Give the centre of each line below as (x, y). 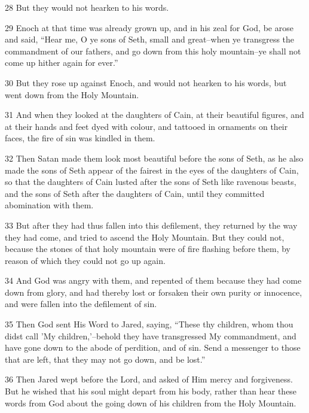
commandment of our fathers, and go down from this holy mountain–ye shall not (153, 51)
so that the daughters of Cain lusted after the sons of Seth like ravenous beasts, (151, 182)
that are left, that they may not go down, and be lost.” (105, 359)
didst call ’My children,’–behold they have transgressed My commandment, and (151, 335)
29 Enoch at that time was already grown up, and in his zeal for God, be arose (149, 27)
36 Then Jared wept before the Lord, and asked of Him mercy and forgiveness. (149, 379)
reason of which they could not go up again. (85, 260)
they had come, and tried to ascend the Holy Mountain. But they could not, (145, 237)
